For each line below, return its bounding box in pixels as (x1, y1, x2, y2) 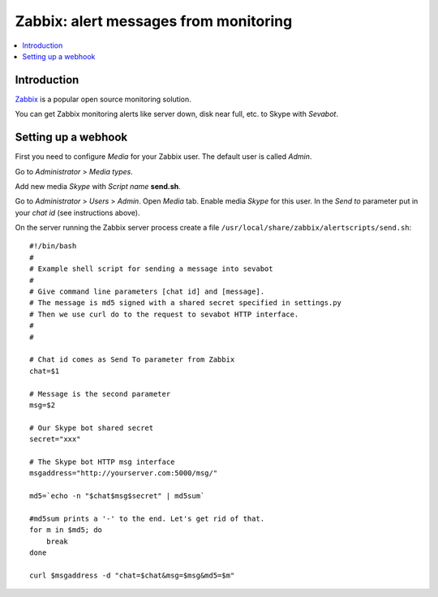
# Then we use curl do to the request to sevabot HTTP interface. (29, 309, 299, 319)
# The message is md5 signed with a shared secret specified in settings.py (29, 298, 342, 307)
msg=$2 (29, 400, 56, 410)
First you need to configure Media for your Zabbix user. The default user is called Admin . (15, 152, 312, 161)
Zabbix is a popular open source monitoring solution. (15, 94, 191, 104)
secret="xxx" (29, 435, 81, 444)
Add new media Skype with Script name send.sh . (15, 181, 182, 191)
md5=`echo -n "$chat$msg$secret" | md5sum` (29, 492, 205, 500)
